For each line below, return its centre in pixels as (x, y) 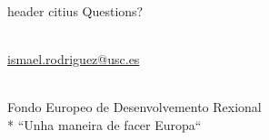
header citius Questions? (75, 11)
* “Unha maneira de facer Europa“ (105, 124)
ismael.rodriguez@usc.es (74, 59)
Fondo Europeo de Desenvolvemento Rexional (134, 107)
